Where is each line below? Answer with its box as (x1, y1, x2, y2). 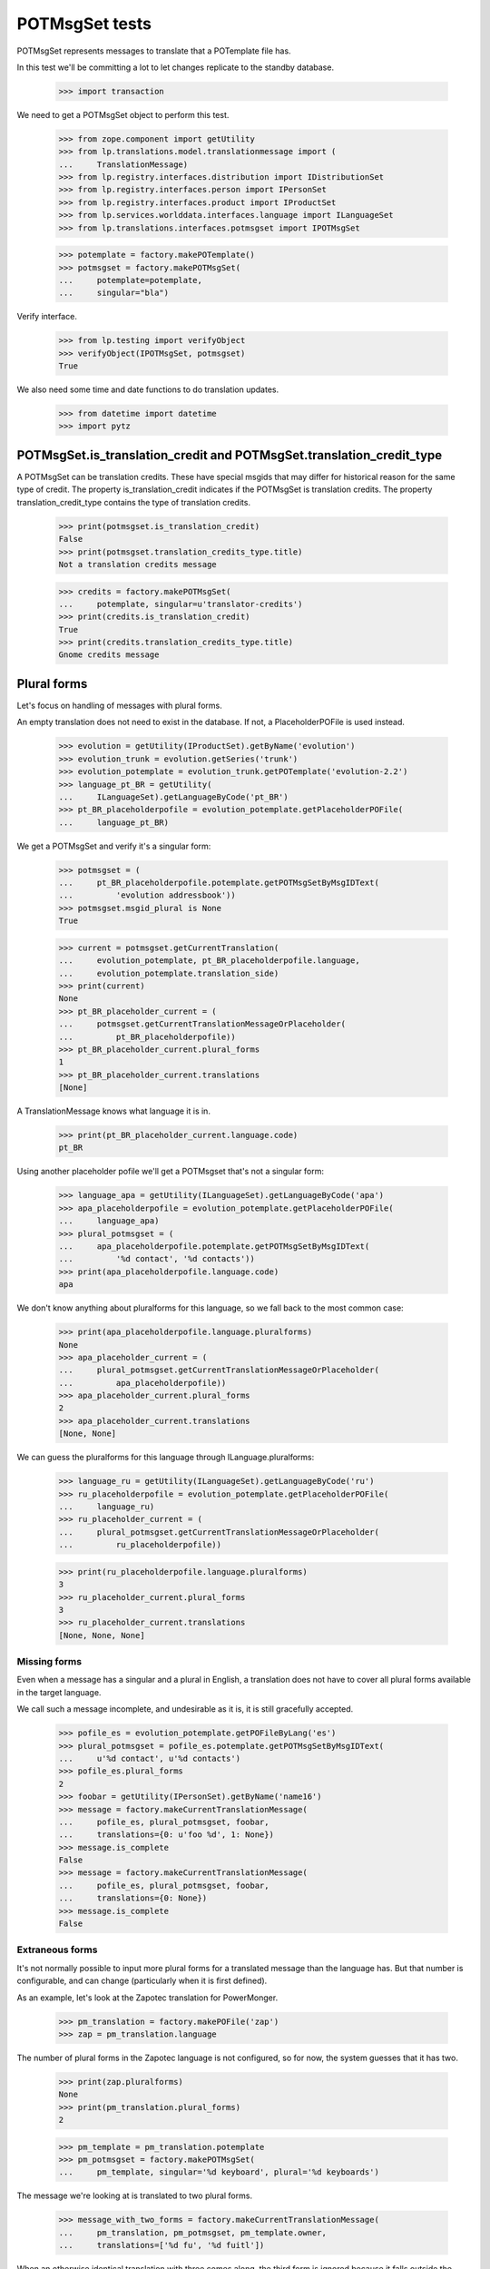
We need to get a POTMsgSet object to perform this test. (16, 109, 230, 120)
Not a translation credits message (58, 559, 217, 569)
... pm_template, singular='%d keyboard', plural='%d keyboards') (58, 2167, 380, 2177)
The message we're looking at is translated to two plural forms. (16, 2190, 253, 2201)
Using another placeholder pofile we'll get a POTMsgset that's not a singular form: (16, 1166, 325, 1177)
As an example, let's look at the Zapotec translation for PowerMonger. (16, 1992, 279, 2003)
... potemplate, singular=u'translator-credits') (58, 599, 303, 609)
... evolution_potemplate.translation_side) (58, 968, 279, 978)
